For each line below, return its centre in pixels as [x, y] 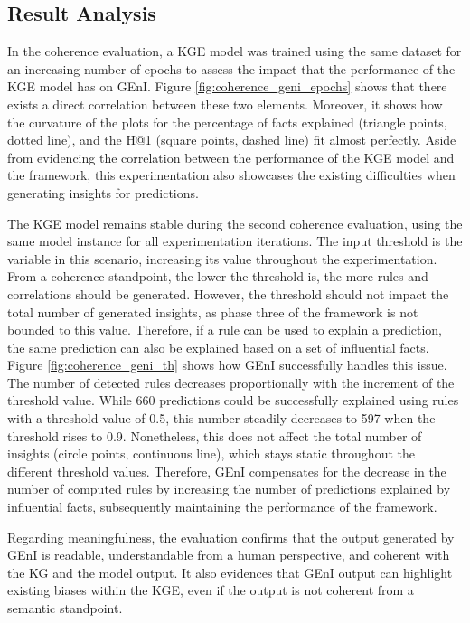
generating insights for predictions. [103, 192]
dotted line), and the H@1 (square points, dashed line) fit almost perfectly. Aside [232, 140]
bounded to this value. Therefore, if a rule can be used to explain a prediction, [225, 330]
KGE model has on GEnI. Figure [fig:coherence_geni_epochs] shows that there [227, 86]
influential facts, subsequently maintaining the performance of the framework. [222, 507]
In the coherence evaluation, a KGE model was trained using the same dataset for [235, 51]
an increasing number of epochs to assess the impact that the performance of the [231, 68]
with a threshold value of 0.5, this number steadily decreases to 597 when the [221, 418]
